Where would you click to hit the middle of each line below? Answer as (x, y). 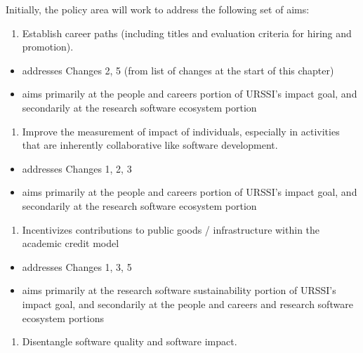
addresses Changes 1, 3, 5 (77, 266)
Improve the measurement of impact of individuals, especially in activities (181, 131)
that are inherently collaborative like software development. (150, 145)
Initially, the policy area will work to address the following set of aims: (158, 9)
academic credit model (71, 243)
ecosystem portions (63, 318)
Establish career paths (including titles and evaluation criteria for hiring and (187, 33)
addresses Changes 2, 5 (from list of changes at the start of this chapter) (178, 70)
